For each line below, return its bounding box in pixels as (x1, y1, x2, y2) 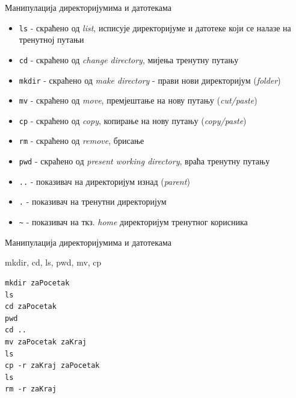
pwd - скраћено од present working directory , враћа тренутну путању (19, 155, 270, 167)
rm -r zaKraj (5, 385, 57, 394)
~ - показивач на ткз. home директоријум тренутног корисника (19, 216, 248, 228)
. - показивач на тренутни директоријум (19, 195, 167, 208)
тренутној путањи (19, 33, 84, 46)
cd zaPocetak (5, 302, 57, 311)
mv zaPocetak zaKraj (5, 337, 87, 346)
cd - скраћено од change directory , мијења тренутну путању (19, 53, 239, 66)
